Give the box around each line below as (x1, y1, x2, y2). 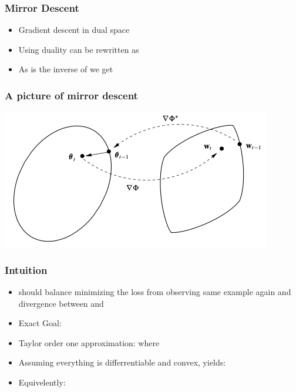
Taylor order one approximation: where (18, 336, 160, 349)
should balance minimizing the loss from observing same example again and (18, 286, 291, 298)
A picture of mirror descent (5, 88, 138, 102)
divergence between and (18, 297, 104, 309)
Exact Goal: (18, 317, 62, 329)
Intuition (5, 262, 48, 277)
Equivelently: (18, 376, 66, 388)
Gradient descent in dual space (18, 24, 130, 36)
